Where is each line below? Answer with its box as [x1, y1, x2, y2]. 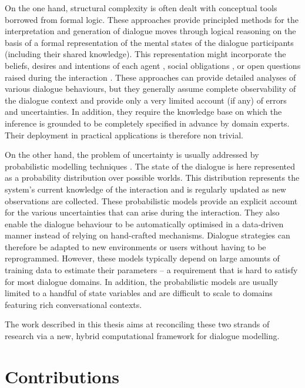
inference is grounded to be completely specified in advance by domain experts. [5, 117, 290, 129]
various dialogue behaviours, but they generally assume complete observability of [5, 82, 296, 95]
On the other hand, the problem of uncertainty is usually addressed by [5, 148, 259, 161]
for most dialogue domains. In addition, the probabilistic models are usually [5, 275, 278, 287]
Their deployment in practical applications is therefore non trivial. [5, 128, 243, 141]
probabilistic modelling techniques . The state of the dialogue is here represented [5, 160, 296, 172]
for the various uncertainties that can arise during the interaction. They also [5, 206, 280, 218]
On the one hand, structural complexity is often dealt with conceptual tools [5, 2, 277, 14]
